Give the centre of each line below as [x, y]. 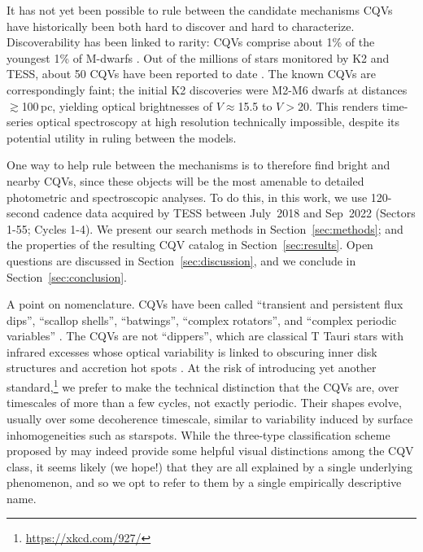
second [23, 213]
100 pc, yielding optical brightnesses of [117, 105]
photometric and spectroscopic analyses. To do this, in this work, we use [187, 197]
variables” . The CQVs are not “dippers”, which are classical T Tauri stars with [205, 336]
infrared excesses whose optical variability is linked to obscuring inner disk [192, 351]
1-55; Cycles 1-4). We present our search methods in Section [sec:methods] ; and [205, 228]
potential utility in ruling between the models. [122, 137]
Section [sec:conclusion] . [67, 276]
